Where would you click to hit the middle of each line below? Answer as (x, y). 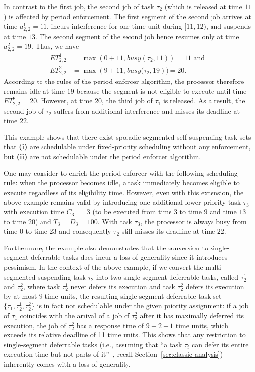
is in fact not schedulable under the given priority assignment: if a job (143, 306)
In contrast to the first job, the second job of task (79, 6)
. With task (115, 221)
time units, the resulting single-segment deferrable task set (133, 296)
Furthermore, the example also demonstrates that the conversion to (106, 247)
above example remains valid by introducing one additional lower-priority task (123, 202)
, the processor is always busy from (193, 221)
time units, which (202, 325)
